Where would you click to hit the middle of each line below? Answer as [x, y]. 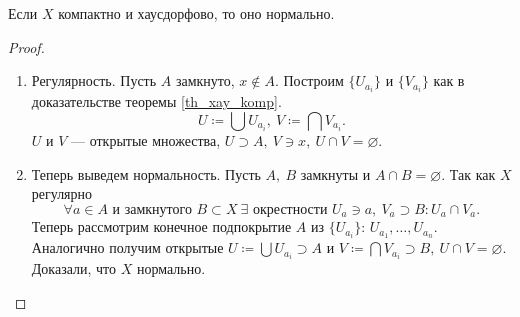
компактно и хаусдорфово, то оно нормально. [196, 13]
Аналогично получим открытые [127, 247]
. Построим [309, 80]
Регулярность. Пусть [94, 80]
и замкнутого [152, 209]
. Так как [468, 173]
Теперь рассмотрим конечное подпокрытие [161, 226]
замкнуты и [335, 173]
